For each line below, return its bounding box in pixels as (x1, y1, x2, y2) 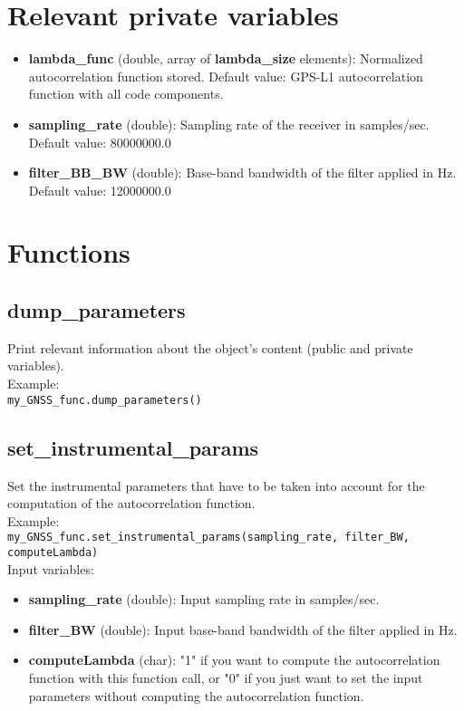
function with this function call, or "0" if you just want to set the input (28, 668, 423, 687)
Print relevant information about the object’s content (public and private (7, 338, 413, 357)
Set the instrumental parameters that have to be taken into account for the (7, 476, 425, 495)
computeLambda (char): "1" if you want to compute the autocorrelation (28, 650, 440, 669)
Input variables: (7, 559, 94, 578)
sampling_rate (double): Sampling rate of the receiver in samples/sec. (28, 114, 430, 133)
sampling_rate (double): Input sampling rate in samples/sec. (28, 590, 380, 609)
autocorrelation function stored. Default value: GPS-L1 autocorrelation (28, 66, 423, 85)
